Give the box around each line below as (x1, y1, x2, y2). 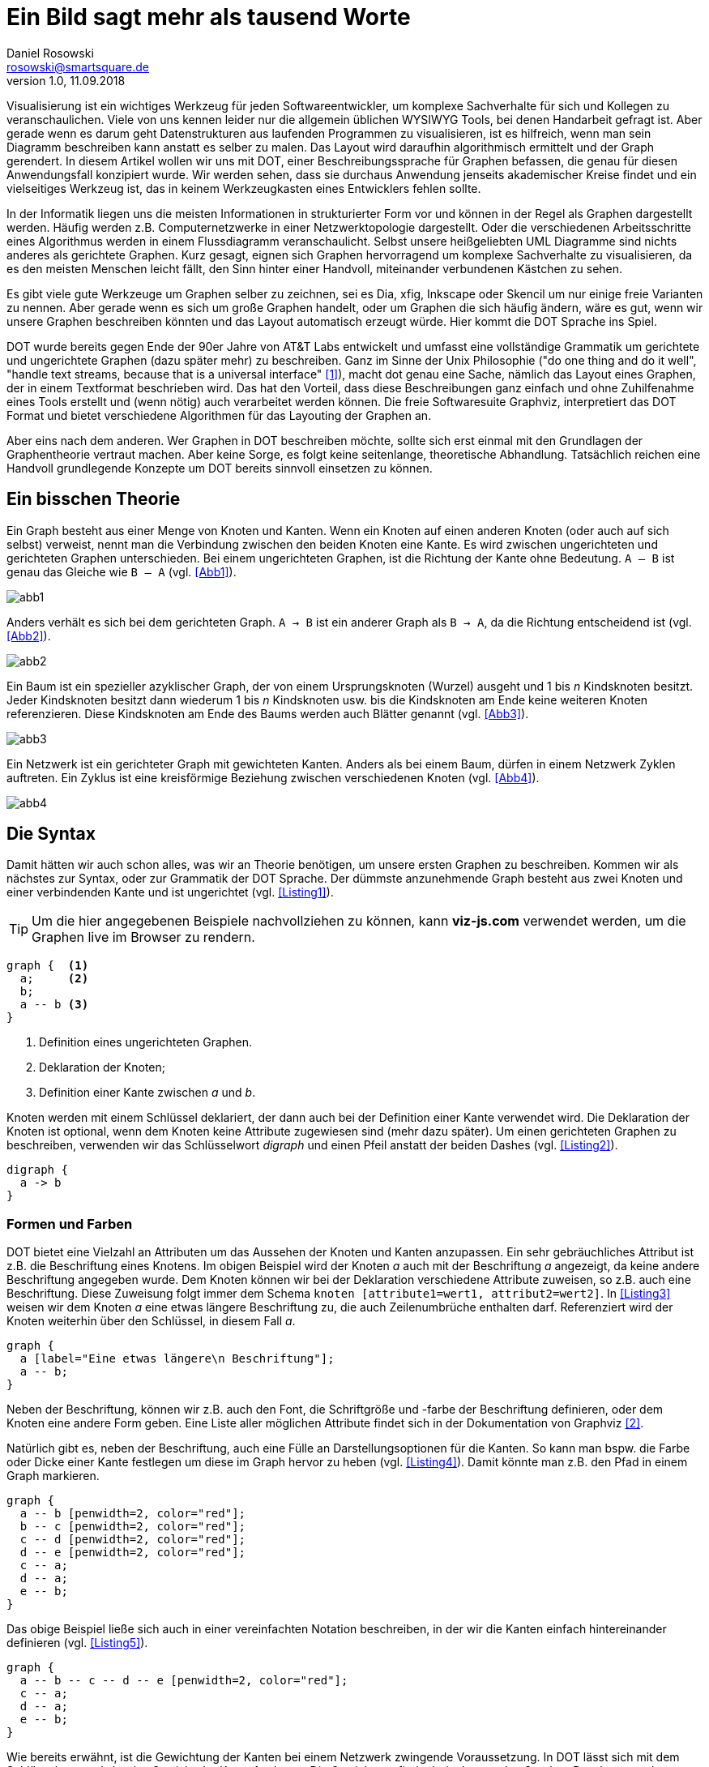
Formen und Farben (6, 1215, 133, 1232)
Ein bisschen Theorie (6, 489, 181, 510)
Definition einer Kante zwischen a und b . (39, 1085, 256, 1100)
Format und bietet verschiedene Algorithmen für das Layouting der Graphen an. (6, 408, 432, 422)
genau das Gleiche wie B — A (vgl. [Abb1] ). (6, 564, 237, 579)
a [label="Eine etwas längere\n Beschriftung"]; (19, 1352, 335, 1366)
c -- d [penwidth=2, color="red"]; (19, 1533, 246, 1547)
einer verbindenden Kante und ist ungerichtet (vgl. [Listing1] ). (6, 885, 334, 900)
